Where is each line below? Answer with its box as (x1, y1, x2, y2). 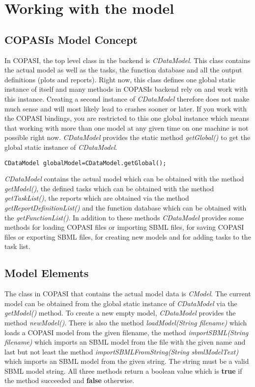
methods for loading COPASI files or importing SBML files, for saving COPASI (4, 222, 244, 232)
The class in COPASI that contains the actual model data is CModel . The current (4, 288, 251, 299)
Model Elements (4, 265, 89, 281)
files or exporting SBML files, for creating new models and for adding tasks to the (4, 231, 251, 242)
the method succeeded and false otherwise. (4, 375, 135, 386)
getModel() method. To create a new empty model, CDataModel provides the (4, 308, 236, 318)
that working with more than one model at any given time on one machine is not (4, 122, 249, 133)
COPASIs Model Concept (4, 32, 138, 47)
